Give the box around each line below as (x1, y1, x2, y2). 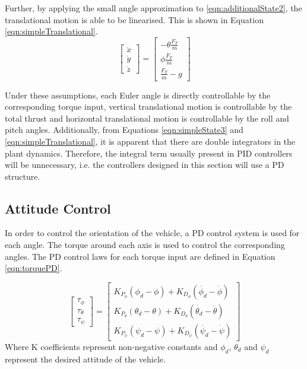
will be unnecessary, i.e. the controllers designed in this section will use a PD (5, 158, 284, 171)
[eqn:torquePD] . (5, 262, 62, 274)
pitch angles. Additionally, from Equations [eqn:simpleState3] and (5, 123, 243, 136)
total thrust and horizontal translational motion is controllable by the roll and (5, 112, 289, 124)
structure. (5, 170, 40, 182)
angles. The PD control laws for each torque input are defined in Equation (5, 250, 276, 262)
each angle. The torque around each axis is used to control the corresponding (5, 238, 285, 251)
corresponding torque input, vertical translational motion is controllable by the (5, 100, 292, 113)
